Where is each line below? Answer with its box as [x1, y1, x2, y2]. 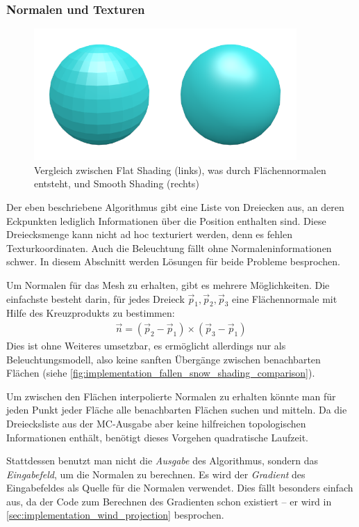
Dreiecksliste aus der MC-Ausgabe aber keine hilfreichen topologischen [6, 416, 306, 430]
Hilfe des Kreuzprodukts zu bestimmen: [6, 306, 175, 320]
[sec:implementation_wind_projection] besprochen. [6, 508, 224, 522]
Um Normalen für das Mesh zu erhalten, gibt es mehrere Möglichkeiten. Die [6, 277, 330, 292]
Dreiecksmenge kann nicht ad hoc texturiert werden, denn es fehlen [6, 227, 292, 242]
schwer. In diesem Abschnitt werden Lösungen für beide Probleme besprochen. [6, 254, 340, 269]
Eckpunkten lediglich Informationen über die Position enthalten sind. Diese [6, 213, 326, 228]
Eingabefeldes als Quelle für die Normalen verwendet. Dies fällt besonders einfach [6, 480, 353, 495]
